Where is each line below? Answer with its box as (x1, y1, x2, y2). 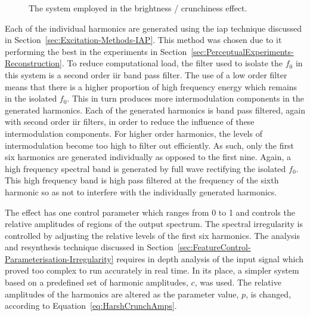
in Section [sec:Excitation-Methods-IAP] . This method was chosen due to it (5, 33, 282, 46)
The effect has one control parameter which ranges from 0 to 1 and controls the (5, 205, 295, 218)
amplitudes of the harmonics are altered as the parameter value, (5, 287, 239, 300)
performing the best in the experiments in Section (5, 45, 187, 57)
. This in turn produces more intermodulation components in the (67, 92, 304, 105)
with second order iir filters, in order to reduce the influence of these (5, 115, 255, 128)
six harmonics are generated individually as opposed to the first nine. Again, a (5, 151, 292, 163)
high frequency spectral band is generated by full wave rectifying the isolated (5, 162, 286, 174)
